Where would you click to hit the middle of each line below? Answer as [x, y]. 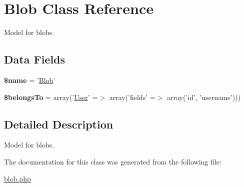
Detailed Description [59, 124]
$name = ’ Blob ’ [30, 80]
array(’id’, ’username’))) [204, 97]
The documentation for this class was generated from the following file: [113, 161]
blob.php [17, 178]
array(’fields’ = [132, 97]
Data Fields [35, 59]
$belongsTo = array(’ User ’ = [51, 97]
